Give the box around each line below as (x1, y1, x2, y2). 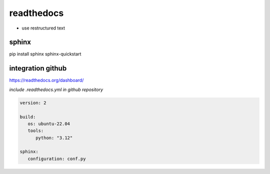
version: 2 (19, 100, 46, 105)
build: (19, 114, 36, 119)
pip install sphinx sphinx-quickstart (9, 51, 81, 57)
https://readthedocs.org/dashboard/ (9, 77, 84, 83)
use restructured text (21, 25, 65, 31)
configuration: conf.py (27, 155, 86, 161)
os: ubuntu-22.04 (27, 120, 70, 126)
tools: (27, 128, 44, 133)
